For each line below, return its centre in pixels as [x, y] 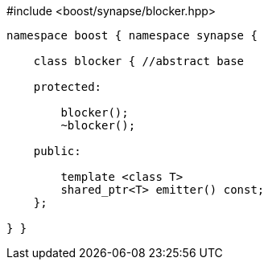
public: [57, 151]
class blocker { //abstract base [139, 61]
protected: [68, 87]
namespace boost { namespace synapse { [132, 35]
